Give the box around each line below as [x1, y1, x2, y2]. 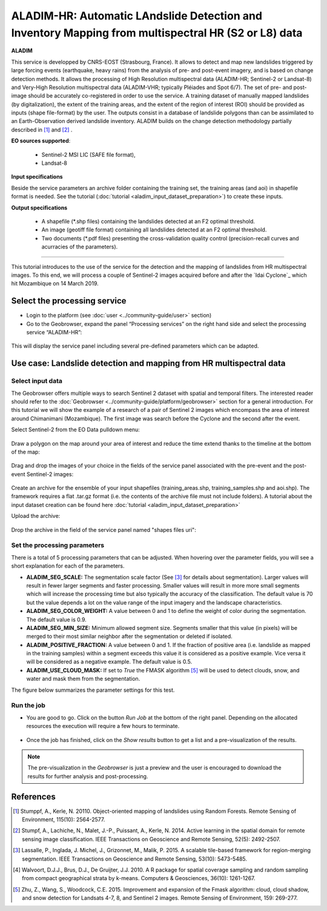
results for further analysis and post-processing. [27, 772, 148, 780]
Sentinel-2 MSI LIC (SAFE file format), [41, 151, 136, 158]
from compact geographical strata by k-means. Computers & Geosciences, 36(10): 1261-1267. [22, 875, 256, 882]
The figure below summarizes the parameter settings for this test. [11, 686, 175, 694]
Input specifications [11, 173, 63, 181]
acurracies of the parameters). [41, 243, 118, 251]
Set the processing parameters [11, 541, 105, 549]
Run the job [11, 701, 45, 710]
